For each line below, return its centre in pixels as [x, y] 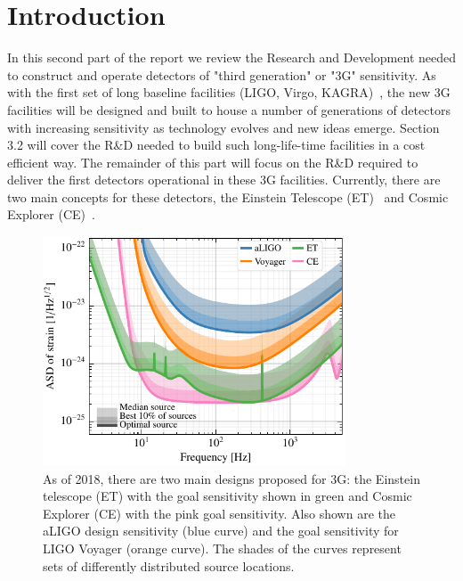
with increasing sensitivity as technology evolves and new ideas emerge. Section [223, 127]
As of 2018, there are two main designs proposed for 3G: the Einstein [231, 478]
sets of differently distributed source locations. [169, 565]
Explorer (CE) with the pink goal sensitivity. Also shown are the [219, 513]
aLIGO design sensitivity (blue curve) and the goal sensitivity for [221, 531]
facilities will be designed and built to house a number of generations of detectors [229, 109]
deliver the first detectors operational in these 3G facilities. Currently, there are [224, 180]
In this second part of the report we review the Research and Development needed [231, 57]
